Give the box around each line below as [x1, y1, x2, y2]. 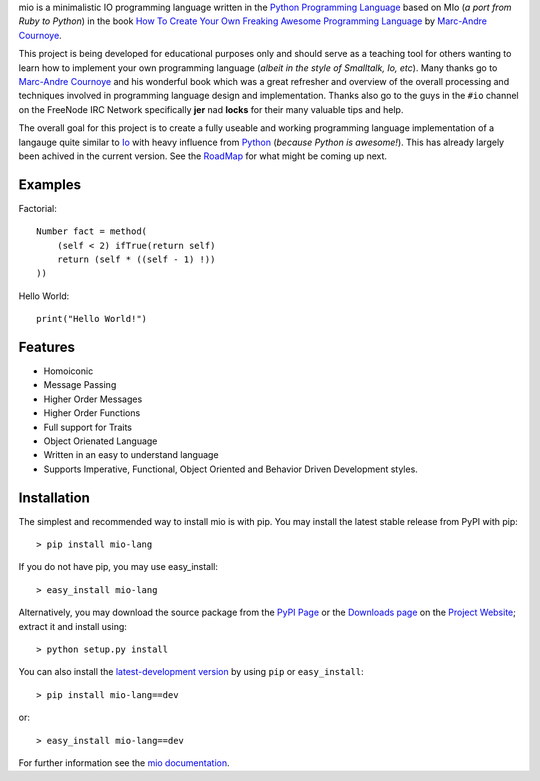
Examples [18, 176, 82, 193]
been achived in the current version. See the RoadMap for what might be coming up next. [18, 150, 388, 162]
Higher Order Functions [43, 407, 141, 419]
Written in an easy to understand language [43, 449, 219, 461]
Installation [18, 489, 90, 506]
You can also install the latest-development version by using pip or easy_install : [18, 666, 364, 678]
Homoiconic [43, 365, 94, 377]
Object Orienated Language [43, 435, 158, 447]
